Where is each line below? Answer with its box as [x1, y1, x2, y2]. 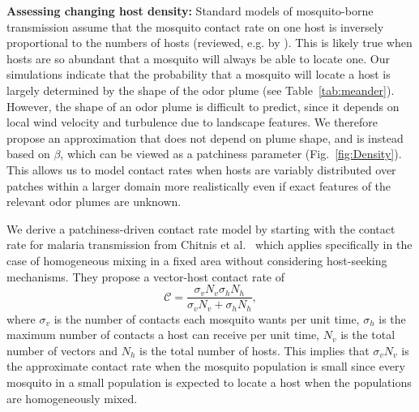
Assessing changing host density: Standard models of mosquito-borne [6, 2, 374, 19]
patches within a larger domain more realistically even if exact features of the [6, 177, 391, 194]
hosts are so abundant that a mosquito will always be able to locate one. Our [6, 49, 390, 67]
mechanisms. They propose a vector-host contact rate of [6, 268, 284, 285]
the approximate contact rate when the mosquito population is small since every [6, 358, 405, 375]
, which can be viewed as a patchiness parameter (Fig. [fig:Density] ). [60, 145, 402, 162]
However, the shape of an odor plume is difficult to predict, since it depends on [6, 97, 400, 114]
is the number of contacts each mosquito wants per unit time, [53, 310, 360, 327]
